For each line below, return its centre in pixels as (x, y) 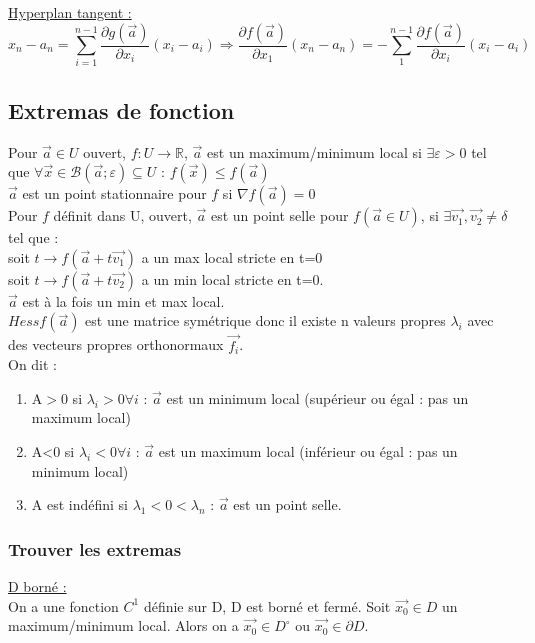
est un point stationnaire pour (114, 193)
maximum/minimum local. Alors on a (123, 625)
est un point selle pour (279, 215)
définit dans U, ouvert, (122, 215)
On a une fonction (63, 605)
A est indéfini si (80, 504)
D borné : (37, 585)
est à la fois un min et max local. (123, 300)
